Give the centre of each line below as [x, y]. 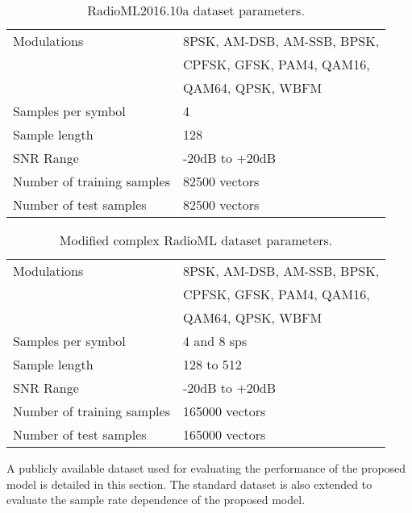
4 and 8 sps [215, 341]
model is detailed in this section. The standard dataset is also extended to [189, 484]
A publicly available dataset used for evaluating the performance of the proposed [206, 468]
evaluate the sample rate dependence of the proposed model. [156, 500]
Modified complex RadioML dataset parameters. [196, 240]
